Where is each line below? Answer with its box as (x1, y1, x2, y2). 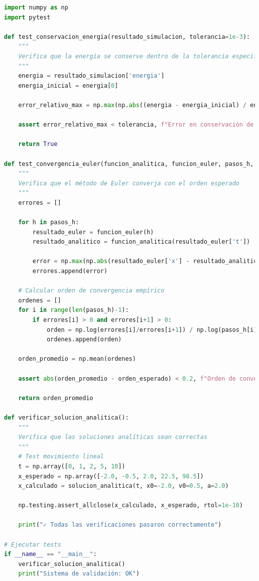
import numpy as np (4, 4, 68, 11)
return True (18, 141, 58, 148)
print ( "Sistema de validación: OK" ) (18, 570, 140, 578)
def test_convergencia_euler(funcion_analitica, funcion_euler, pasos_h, (4, 160, 254, 167)
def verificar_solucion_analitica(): (4, 414, 129, 421)
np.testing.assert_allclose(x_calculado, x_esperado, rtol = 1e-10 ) (18, 502, 243, 509)
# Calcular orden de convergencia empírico (18, 287, 165, 294)
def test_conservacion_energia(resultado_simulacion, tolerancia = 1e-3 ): (4, 33, 250, 40)
